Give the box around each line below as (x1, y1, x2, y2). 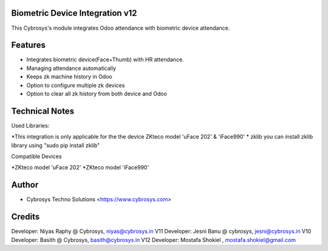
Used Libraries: (11, 122, 50, 129)
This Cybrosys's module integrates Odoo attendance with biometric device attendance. (11, 24, 230, 32)
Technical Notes (11, 106, 75, 116)
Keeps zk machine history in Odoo (26, 73, 112, 80)
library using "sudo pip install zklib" (11, 142, 100, 149)
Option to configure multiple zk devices (26, 81, 125, 89)
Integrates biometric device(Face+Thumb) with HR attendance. (26, 56, 185, 63)
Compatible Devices (11, 153, 62, 160)
